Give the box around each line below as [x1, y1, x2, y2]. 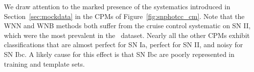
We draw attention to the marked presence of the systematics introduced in [4, 1, 231, 11]
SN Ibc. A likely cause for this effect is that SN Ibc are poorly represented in [4, 49, 235, 59]
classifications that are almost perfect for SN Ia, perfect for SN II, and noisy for [4, 39, 243, 50]
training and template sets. [4, 58, 85, 69]
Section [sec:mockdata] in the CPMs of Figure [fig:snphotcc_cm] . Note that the [4, 11, 245, 21]
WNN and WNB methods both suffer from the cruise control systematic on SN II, [4, 20, 251, 31]
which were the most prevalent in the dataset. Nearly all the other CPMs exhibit [4, 30, 250, 40]
